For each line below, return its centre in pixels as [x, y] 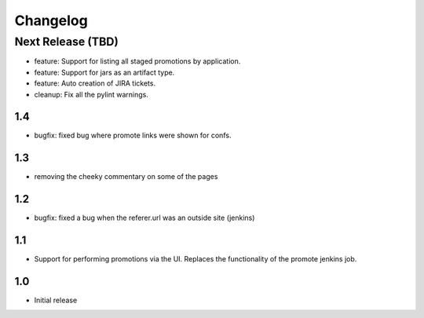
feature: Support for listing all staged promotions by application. [137, 61]
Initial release [56, 300]
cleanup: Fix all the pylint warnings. [91, 94]
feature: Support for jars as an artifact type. [104, 72]
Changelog [51, 20]
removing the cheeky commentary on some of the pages [126, 177]
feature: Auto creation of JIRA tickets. [95, 83]
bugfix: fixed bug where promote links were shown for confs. [133, 135]
